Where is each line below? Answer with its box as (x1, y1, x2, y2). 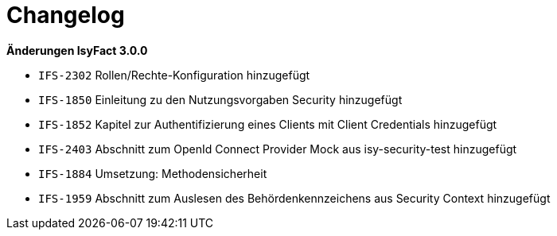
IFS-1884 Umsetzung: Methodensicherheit (38, 166, 267, 180)
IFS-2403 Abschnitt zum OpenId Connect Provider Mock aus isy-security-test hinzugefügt (38, 141, 517, 156)
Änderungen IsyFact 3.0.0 (6, 43, 148, 57)
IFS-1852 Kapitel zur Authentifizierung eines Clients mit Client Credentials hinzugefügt (38, 117, 497, 131)
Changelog (6, 2, 125, 29)
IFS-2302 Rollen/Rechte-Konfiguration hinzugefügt (38, 68, 310, 82)
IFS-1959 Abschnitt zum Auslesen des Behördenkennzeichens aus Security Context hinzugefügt (38, 191, 551, 205)
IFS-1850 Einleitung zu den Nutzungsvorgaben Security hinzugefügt (38, 92, 403, 106)
